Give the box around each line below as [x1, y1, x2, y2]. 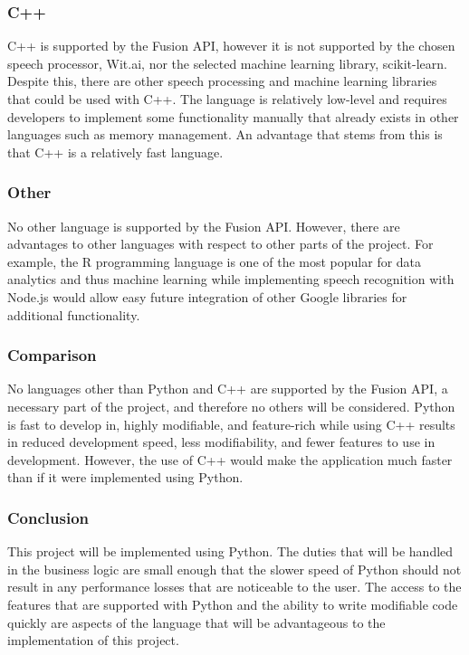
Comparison [7, 344, 97, 366]
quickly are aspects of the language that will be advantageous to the [7, 612, 386, 631]
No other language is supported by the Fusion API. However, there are [7, 216, 400, 235]
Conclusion [7, 506, 89, 528]
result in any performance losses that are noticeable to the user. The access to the [7, 577, 462, 596]
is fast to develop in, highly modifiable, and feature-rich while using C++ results [7, 414, 455, 433]
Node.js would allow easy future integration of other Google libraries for [7, 287, 407, 306]
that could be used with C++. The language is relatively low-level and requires [7, 90, 447, 108]
